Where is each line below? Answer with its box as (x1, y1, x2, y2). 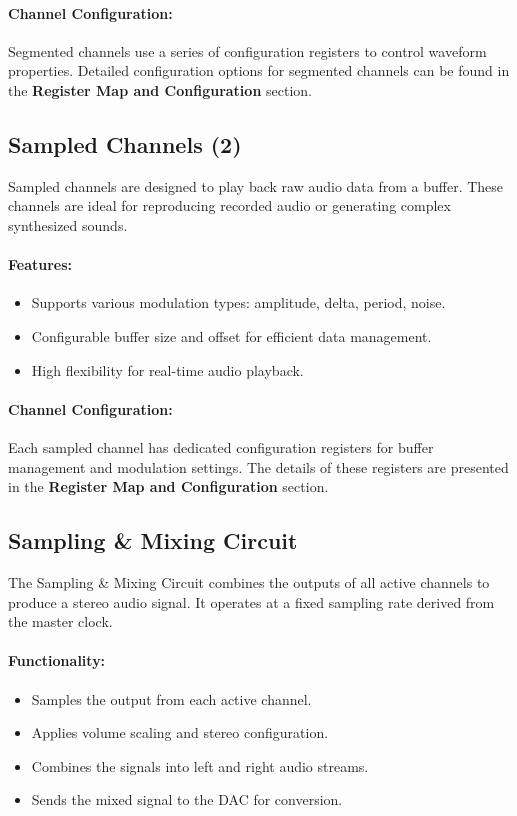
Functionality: (8, 650, 106, 671)
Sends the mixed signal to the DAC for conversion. (31, 789, 343, 810)
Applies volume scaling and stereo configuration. (31, 722, 329, 743)
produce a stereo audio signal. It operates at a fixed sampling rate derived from (8, 591, 495, 612)
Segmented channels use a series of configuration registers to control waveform (8, 40, 487, 61)
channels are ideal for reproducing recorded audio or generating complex (8, 195, 451, 216)
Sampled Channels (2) (8, 128, 242, 159)
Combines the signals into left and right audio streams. (31, 755, 369, 776)
